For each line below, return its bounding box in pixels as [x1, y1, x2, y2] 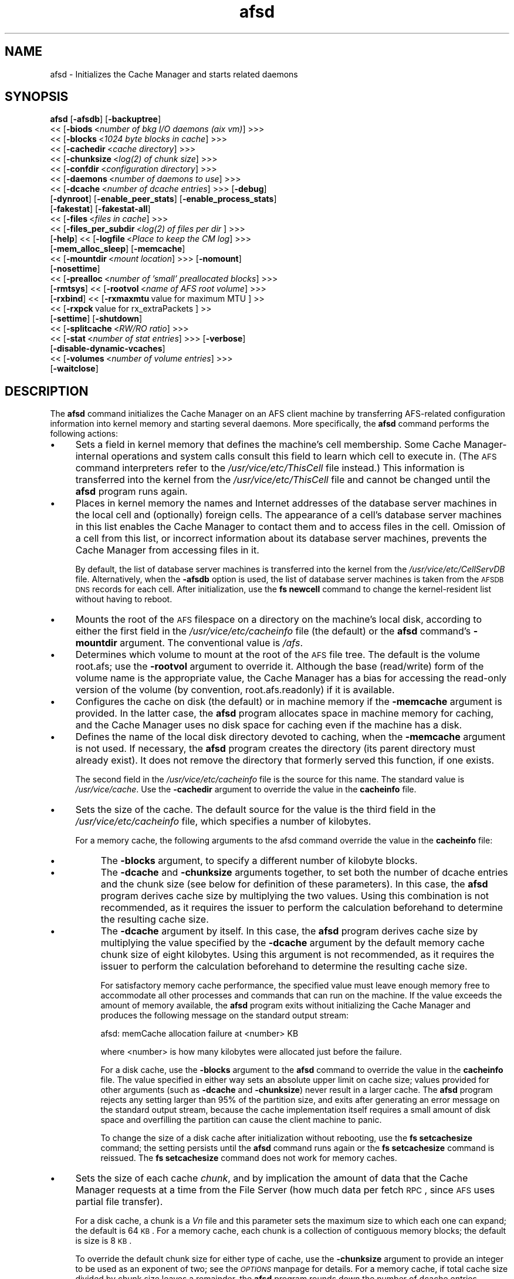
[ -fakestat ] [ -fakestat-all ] [50, 204, 151, 214]
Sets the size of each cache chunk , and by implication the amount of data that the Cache [75, 1172, 468, 1184]
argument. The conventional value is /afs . [120, 637, 303, 649]
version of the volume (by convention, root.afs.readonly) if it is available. [75, 684, 395, 696]
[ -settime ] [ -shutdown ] [50, 313, 143, 324]
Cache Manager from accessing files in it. [75, 544, 259, 556]
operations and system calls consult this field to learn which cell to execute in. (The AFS [111, 450, 497, 463]
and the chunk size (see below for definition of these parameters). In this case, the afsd [100, 878, 488, 890]
